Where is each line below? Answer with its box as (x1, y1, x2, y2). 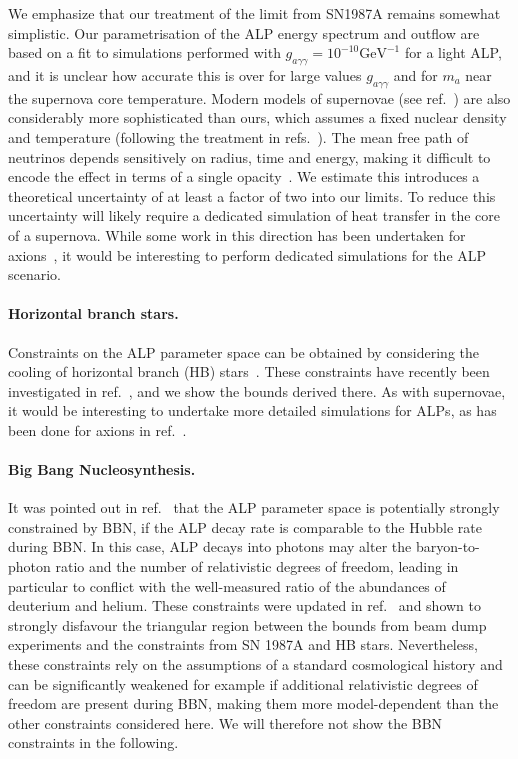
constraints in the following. (8, 732, 179, 753)
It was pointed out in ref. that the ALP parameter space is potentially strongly (8, 497, 500, 518)
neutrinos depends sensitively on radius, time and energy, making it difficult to (8, 146, 491, 167)
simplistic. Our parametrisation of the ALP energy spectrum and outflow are (8, 22, 480, 43)
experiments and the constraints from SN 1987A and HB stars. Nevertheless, (8, 634, 478, 655)
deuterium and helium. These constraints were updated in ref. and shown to (8, 595, 481, 616)
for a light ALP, (404, 42, 502, 63)
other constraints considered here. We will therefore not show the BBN (8, 712, 443, 733)
